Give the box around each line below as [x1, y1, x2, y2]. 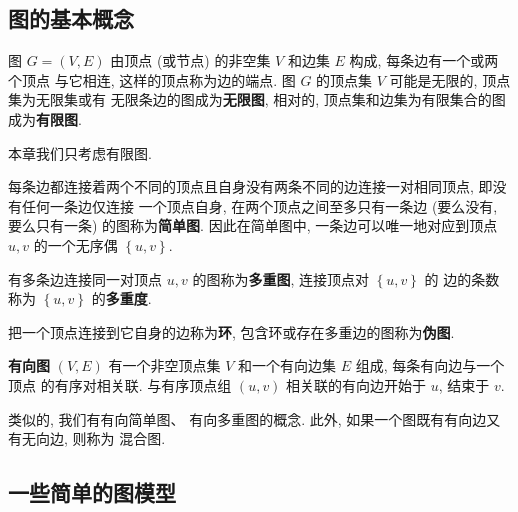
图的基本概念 [8, 3, 134, 34]
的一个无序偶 [33, 234, 118, 255]
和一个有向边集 [238, 355, 337, 376]
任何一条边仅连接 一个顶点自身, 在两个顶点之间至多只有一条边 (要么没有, [21, 195, 498, 216]
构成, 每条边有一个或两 [349, 50, 499, 71]
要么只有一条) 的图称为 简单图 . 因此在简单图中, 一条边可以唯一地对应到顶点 [8, 215, 498, 236]
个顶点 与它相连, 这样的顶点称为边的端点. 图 [8, 69, 296, 90]
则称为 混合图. [72, 428, 166, 449]
